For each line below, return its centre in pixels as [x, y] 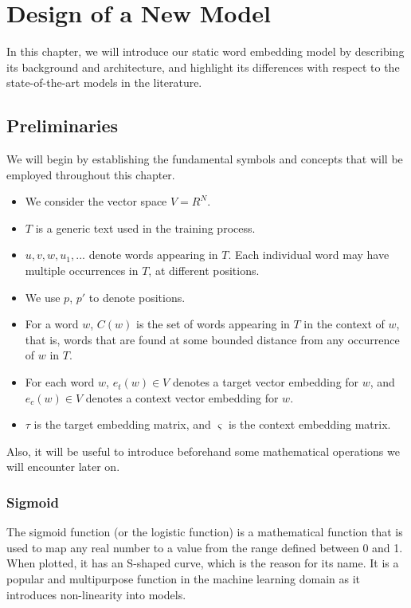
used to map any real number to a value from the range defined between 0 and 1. [205, 547]
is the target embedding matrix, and [122, 424]
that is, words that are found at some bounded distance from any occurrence [212, 339]
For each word [60, 382]
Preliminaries [63, 126]
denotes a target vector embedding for [266, 382]
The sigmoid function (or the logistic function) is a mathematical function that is [205, 532]
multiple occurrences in [82, 271]
